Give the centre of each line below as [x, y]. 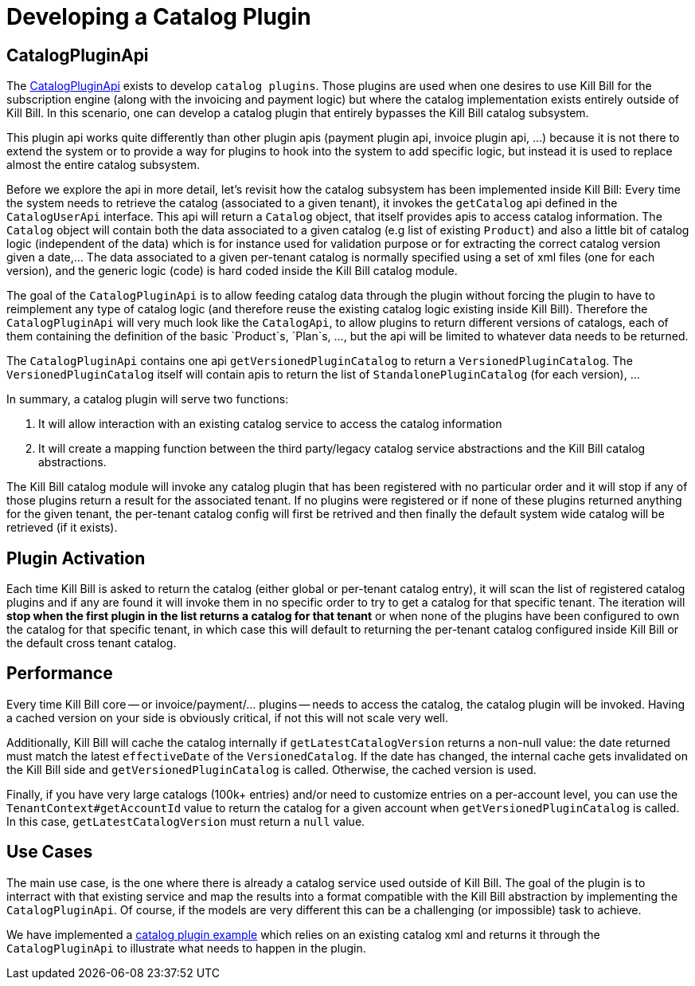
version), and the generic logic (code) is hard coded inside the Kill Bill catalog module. [232, 271]
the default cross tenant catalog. [92, 643]
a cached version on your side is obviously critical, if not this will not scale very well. [227, 717]
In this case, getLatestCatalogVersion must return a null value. [186, 821]
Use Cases [50, 852]
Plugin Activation [76, 558]
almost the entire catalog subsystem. [103, 165]
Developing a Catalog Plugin [159, 17]
